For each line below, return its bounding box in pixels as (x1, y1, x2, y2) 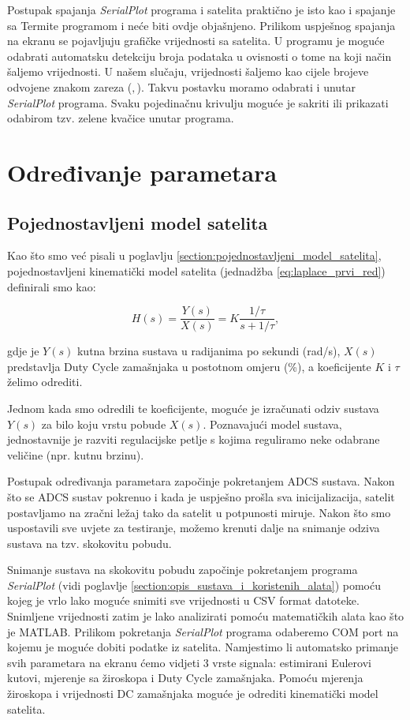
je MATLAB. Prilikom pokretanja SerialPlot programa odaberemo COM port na (7, 623, 399, 639)
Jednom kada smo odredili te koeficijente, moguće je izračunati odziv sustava (7, 399, 379, 416)
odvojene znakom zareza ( (7, 78, 132, 95)
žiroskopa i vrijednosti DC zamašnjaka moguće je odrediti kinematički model (7, 685, 378, 702)
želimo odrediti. (7, 373, 83, 390)
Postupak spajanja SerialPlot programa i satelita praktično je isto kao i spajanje (7, 2, 396, 17)
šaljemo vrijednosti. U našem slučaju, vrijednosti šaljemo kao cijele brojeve (7, 63, 369, 80)
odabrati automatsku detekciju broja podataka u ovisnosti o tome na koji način (7, 47, 392, 64)
